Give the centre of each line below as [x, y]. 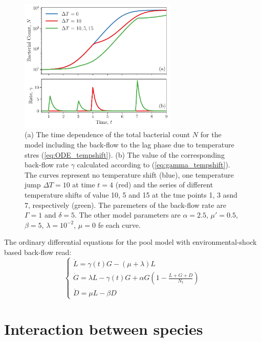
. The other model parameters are [128, 215]
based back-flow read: [38, 252]
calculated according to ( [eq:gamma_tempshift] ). [154, 165]
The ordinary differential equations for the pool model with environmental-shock [130, 242]
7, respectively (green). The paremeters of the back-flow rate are [125, 205]
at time [84, 185]
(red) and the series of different [164, 185]
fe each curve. [119, 225]
